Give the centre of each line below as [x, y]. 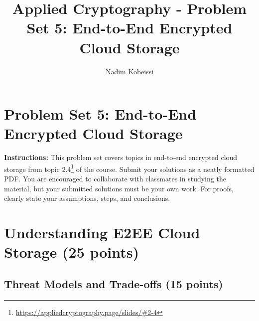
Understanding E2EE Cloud [102, 233]
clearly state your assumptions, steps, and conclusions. [87, 198]
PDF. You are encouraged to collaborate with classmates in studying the [115, 179]
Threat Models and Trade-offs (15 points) [114, 283]
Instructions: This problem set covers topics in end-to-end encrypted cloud [121, 157]
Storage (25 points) [72, 252]
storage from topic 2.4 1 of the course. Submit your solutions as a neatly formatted [129, 168]
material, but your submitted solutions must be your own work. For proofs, [119, 188]
